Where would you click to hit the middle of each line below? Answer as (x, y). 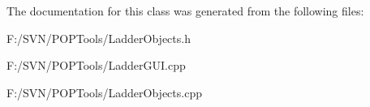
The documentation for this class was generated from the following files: (185, 11)
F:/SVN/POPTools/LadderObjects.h (99, 38)
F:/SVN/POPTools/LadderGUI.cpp (96, 65)
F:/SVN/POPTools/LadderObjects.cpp (104, 92)
